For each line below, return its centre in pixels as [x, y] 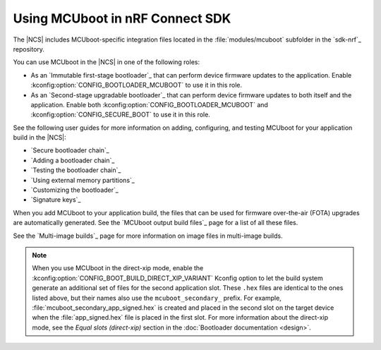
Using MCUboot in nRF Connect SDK [122, 18]
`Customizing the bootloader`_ [75, 190]
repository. [29, 49]
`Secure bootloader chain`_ [70, 150]
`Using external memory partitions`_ [83, 180]
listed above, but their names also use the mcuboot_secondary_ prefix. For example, [157, 298]
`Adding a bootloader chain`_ [73, 160]
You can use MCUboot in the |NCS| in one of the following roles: [107, 62]
